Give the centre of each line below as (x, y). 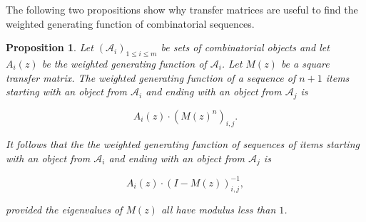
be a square (305, 63)
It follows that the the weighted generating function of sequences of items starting (183, 144)
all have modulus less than (218, 209)
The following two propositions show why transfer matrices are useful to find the (182, 9)
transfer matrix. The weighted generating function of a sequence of (151, 77)
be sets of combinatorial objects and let (245, 47)
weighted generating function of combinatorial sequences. (130, 23)
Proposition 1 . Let (50, 47)
